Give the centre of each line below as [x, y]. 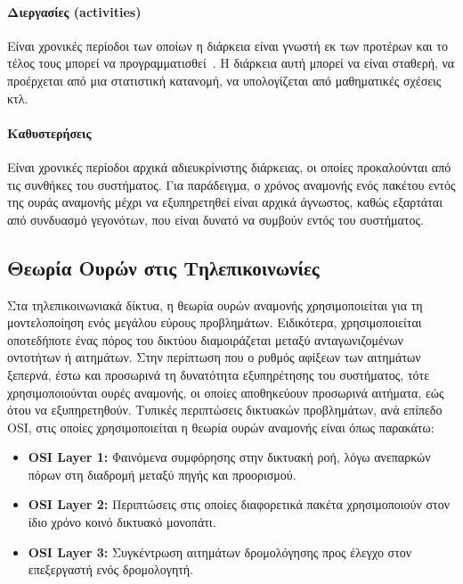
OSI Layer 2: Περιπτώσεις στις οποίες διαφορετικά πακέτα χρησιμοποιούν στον [239, 504]
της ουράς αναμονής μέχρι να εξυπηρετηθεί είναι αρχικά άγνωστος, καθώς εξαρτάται [225, 202]
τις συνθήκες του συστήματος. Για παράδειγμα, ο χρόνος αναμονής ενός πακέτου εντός [231, 184]
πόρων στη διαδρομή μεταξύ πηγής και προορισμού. [162, 474]
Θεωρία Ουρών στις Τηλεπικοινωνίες [163, 267]
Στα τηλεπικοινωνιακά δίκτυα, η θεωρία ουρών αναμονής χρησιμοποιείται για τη [215, 304]
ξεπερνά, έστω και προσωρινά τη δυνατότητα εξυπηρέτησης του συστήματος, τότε [219, 374]
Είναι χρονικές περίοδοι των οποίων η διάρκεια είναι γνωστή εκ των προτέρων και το [227, 45]
